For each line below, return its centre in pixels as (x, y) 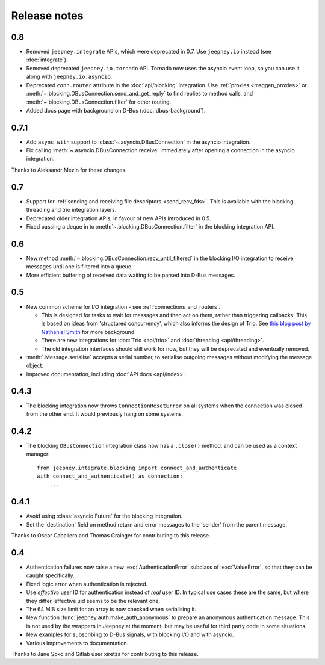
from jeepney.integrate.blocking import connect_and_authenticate (137, 468)
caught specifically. (50, 575)
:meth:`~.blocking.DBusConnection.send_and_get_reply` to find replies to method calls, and (139, 94)
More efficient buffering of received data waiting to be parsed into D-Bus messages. (131, 275)
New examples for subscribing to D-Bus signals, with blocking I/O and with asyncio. (130, 634)
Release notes (47, 16)
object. (35, 366)
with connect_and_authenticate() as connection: (110, 476)
